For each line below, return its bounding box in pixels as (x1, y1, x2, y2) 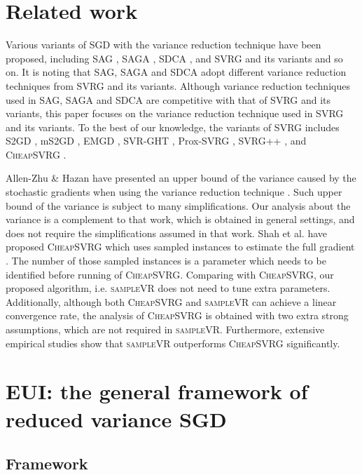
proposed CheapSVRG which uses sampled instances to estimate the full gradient (6, 239, 355, 254)
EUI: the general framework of (6, 377, 308, 406)
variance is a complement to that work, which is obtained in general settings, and (6, 212, 355, 227)
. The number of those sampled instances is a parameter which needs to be (6, 253, 326, 268)
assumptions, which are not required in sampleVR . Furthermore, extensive (6, 322, 325, 336)
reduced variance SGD (6, 404, 227, 433)
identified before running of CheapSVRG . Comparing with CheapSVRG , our (6, 267, 334, 281)
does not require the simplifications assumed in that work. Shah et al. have (6, 225, 328, 240)
